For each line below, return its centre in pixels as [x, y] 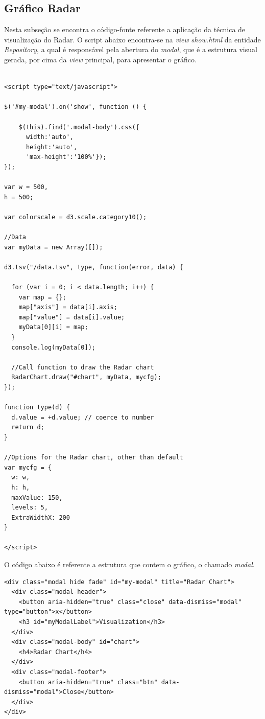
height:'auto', [52, 147]
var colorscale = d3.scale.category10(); [76, 217]
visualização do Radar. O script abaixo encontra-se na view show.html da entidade [132, 39]
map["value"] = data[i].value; [72, 317]
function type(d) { [37, 408]
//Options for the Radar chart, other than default [94, 458]
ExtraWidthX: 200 [41, 517]
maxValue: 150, [37, 497]
